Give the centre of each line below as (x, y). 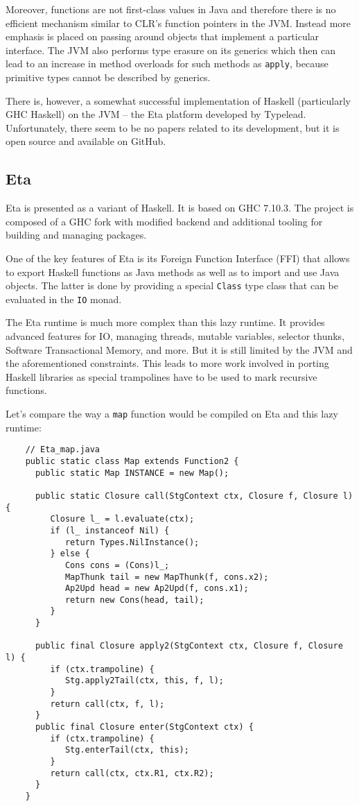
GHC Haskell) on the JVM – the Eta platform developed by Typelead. (156, 114)
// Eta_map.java (63, 450)
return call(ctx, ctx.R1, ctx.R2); (132, 773)
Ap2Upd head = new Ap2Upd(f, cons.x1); (157, 589)
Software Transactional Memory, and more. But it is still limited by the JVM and (179, 349)
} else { (70, 554)
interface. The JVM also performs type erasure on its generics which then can (170, 50)
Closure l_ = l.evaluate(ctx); (122, 519)
